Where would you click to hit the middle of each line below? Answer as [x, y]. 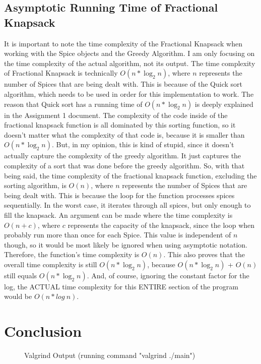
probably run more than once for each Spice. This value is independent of [118, 235]
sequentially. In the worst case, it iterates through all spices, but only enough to [127, 205]
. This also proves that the [204, 254]
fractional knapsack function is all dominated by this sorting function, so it [120, 125]
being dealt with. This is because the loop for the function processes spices [119, 195]
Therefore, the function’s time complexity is [72, 254]
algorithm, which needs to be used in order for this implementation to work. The [129, 94]
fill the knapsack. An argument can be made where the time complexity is [118, 215]
